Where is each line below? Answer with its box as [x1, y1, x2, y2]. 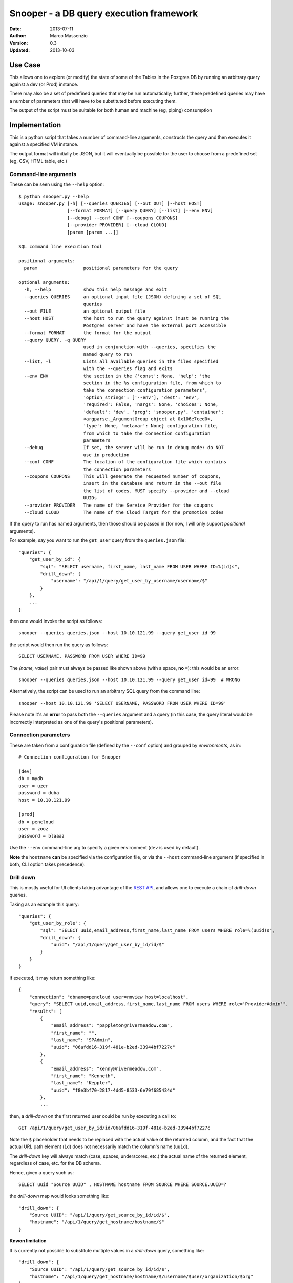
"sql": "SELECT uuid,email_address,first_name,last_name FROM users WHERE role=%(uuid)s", [40, 927, 275, 934]
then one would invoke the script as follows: [9, 618, 102, 625]
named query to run [83, 352, 133, 357]
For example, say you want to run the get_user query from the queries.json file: [9, 537, 186, 543]
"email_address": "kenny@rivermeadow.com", [51, 1065, 162, 1072]
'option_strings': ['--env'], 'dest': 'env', [83, 394, 200, 400]
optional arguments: [18, 280, 70, 285]
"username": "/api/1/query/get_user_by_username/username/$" [51, 578, 208, 584]
